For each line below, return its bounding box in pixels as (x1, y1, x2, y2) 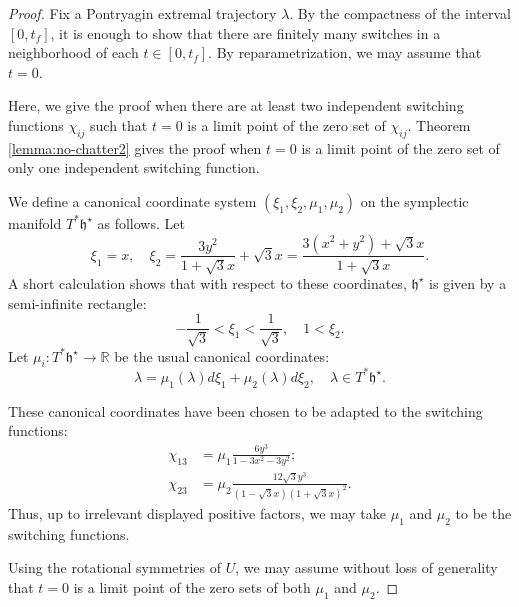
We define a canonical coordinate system (8, 190, 257, 211)
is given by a (429, 272, 507, 293)
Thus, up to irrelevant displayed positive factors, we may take (8, 502, 387, 523)
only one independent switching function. (8, 157, 260, 178)
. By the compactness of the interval (289, 3, 511, 23)
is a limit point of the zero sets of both (73, 576, 311, 597)
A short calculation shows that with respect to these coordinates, (8, 272, 407, 293)
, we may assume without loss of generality (235, 557, 498, 578)
